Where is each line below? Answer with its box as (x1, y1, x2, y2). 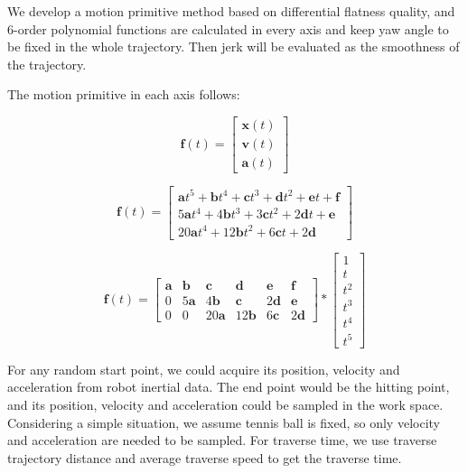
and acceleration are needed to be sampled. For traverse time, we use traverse (7, 431, 437, 450)
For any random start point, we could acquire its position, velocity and (7, 359, 400, 378)
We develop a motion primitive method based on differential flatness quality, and (7, 2, 455, 20)
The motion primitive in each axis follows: (7, 85, 240, 104)
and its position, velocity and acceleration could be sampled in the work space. (7, 395, 444, 414)
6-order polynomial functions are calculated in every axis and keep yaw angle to (7, 19, 449, 38)
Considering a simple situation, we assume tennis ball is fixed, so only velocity (7, 413, 440, 431)
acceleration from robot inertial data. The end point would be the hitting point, (7, 377, 450, 396)
